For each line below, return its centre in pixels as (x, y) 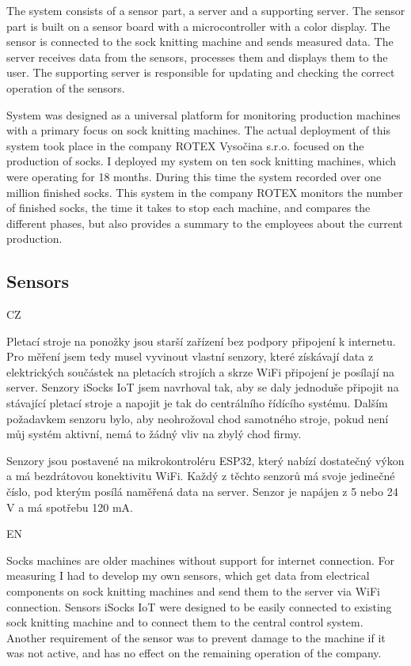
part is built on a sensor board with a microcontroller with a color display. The (198, 26)
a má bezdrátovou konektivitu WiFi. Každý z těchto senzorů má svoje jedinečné (201, 476)
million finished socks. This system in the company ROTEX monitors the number (205, 192)
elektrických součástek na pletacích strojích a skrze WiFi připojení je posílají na (200, 371)
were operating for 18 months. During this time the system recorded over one (194, 176)
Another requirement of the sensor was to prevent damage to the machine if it (196, 637)
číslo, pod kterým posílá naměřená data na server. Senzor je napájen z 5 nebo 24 (202, 492)
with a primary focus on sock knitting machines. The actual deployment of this (198, 130)
